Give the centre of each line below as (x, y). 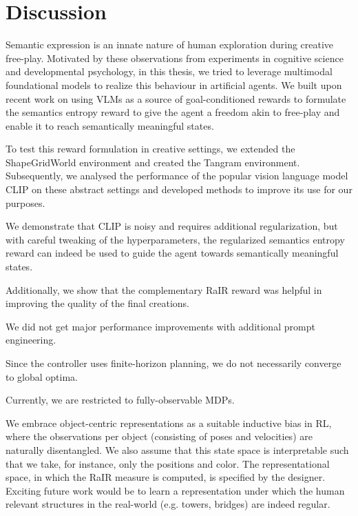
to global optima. (42, 376)
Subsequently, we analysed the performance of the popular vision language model (177, 176)
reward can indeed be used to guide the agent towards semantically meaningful (172, 253)
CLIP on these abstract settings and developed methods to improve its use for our (179, 189)
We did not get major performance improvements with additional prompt (160, 326)
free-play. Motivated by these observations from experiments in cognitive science (175, 58)
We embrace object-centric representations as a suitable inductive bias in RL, (169, 423)
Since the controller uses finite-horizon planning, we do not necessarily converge (173, 363)
